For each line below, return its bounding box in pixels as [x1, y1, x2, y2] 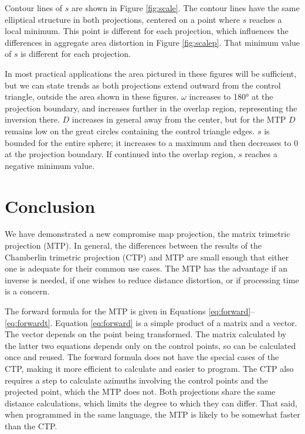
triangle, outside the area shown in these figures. [5, 90, 179, 103]
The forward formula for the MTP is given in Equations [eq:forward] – [5, 305, 255, 317]
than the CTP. [5, 419, 57, 432]
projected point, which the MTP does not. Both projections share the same [5, 385, 276, 398]
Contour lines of [5, 2, 63, 13]
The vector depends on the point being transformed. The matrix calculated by [5, 328, 287, 340]
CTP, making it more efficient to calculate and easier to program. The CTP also [5, 362, 294, 374]
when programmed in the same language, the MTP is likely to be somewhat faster [5, 408, 300, 421]
